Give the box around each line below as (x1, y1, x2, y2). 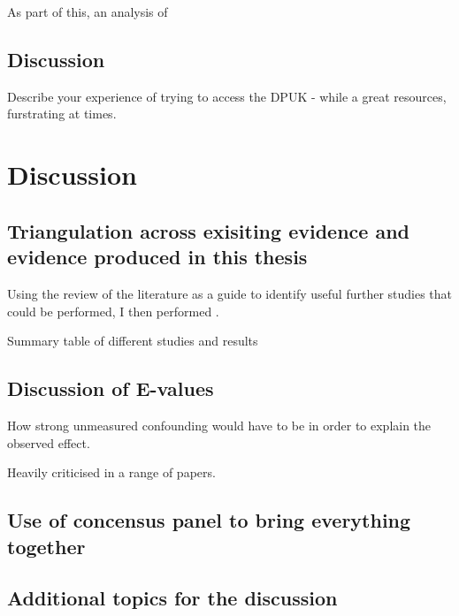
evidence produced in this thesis (7, 243, 308, 270)
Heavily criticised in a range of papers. (7, 463, 216, 482)
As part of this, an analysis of (7, 3, 168, 20)
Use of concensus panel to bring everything (7, 506, 411, 534)
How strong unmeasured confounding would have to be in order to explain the (7, 415, 432, 434)
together (7, 532, 86, 559)
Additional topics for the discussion (7, 584, 338, 612)
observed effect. (7, 433, 90, 452)
